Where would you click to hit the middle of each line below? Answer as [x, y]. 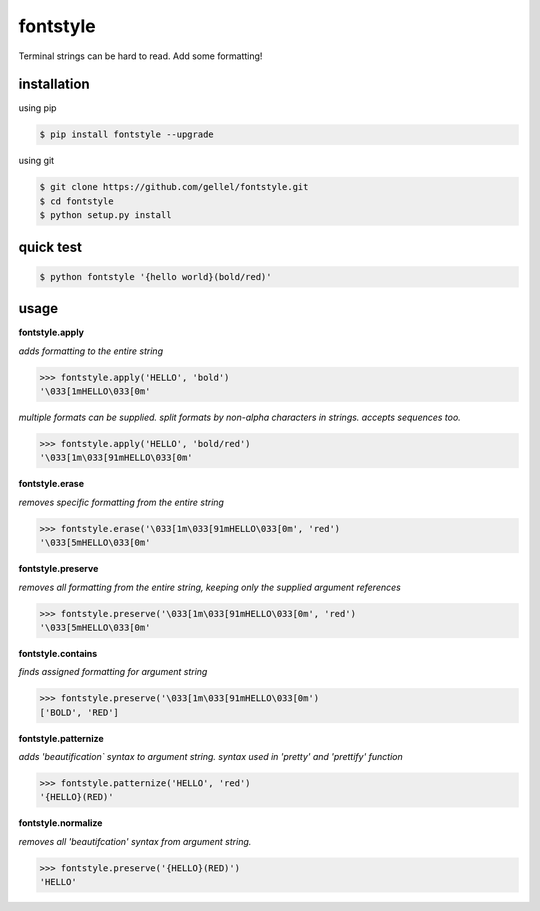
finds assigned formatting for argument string [113, 672]
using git [36, 161]
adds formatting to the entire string [91, 351]
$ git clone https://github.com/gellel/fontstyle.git [174, 187]
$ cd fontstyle [76, 201]
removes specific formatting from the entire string [121, 502]
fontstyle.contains [58, 653]
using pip [37, 108]
